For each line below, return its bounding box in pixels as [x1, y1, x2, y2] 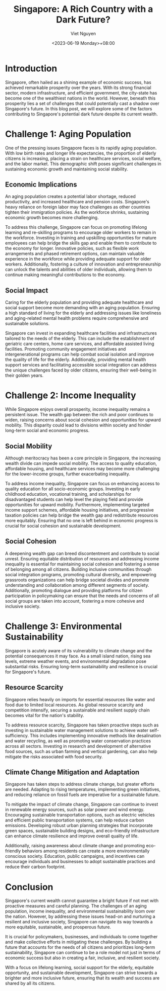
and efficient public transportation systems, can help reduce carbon [5, 817, 144, 823]
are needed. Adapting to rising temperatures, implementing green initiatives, [5, 787, 161, 793]
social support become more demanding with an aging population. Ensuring [5, 305, 160, 311]
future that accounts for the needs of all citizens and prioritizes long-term [5, 944, 155, 950]
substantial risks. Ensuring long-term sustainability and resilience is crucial [5, 663, 158, 669]
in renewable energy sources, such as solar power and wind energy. [5, 807, 145, 812]
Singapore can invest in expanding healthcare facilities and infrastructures [5, 330, 157, 336]
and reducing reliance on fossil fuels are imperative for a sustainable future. [5, 792, 160, 798]
